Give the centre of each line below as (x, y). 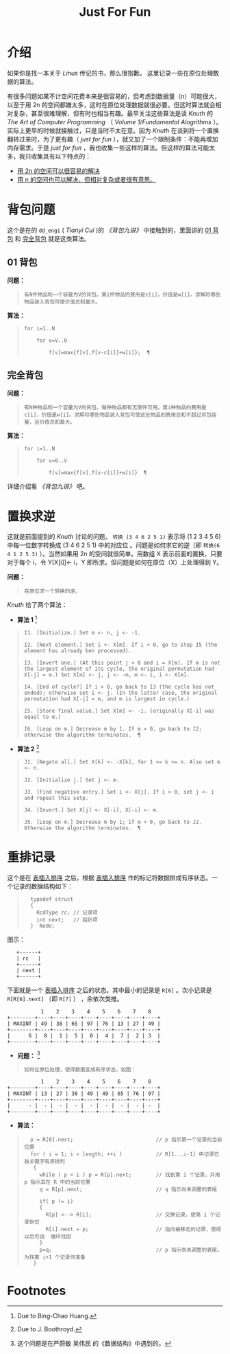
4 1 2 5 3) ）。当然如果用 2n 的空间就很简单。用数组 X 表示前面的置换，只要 (115, 554)
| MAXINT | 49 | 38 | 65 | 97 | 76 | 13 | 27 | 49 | (84, 1024)
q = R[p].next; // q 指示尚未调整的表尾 (128, 1190)
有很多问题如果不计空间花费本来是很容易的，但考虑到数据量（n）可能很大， (114, 96)
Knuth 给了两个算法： (37, 605)
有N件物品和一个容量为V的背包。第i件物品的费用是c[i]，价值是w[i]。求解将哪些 (122, 295)
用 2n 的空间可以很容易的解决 (59, 171)
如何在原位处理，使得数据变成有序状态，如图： (80, 1070)
